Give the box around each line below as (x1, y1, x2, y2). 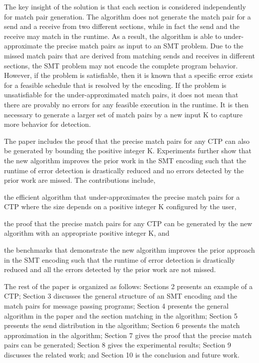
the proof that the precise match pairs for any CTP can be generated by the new (4, 218, 252, 228)
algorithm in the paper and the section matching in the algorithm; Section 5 (4, 310, 237, 321)
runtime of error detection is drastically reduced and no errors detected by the (4, 165, 244, 175)
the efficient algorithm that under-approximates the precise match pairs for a (4, 191, 240, 202)
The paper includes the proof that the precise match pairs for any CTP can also (4, 135, 250, 146)
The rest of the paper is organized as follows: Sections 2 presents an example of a (4, 281, 253, 291)
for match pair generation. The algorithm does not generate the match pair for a (4, 11, 251, 21)
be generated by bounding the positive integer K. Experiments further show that (4, 145, 251, 156)
